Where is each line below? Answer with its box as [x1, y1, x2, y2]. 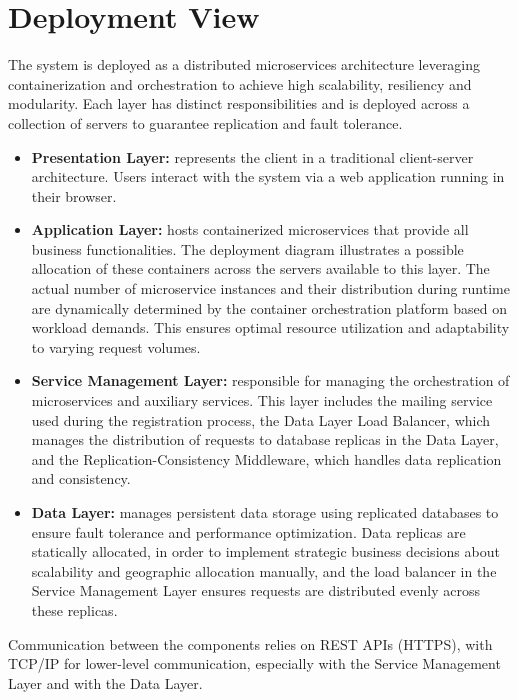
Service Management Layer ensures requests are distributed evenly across [31, 580, 480, 601]
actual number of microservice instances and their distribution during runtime [31, 278, 510, 299]
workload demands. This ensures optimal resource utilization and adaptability [31, 317, 510, 338]
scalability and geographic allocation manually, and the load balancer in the [31, 560, 497, 581]
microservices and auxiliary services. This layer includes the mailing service [31, 390, 493, 411]
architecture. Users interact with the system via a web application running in [31, 166, 505, 187]
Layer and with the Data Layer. [8, 672, 203, 693]
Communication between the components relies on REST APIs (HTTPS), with [8, 633, 493, 654]
